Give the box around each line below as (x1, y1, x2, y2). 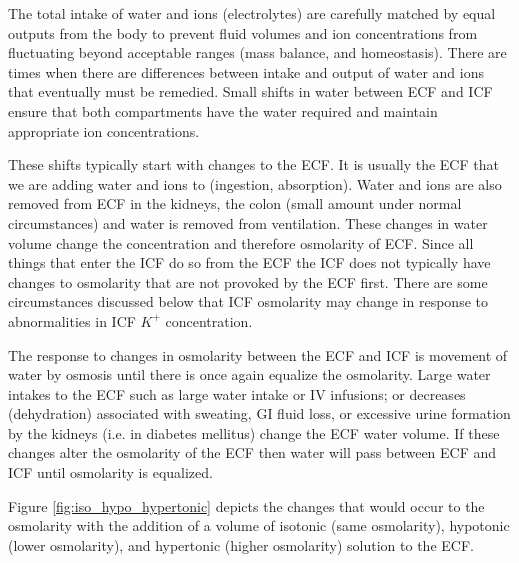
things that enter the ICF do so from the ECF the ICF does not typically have (8, 252, 491, 273)
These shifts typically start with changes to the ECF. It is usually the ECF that (8, 154, 499, 175)
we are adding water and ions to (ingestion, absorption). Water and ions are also (8, 173, 502, 194)
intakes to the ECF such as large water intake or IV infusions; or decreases (8, 383, 466, 404)
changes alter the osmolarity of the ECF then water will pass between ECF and (8, 442, 497, 463)
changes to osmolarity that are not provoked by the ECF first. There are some (8, 271, 488, 292)
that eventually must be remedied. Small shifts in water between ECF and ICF (8, 81, 493, 102)
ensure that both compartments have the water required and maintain (8, 100, 438, 121)
